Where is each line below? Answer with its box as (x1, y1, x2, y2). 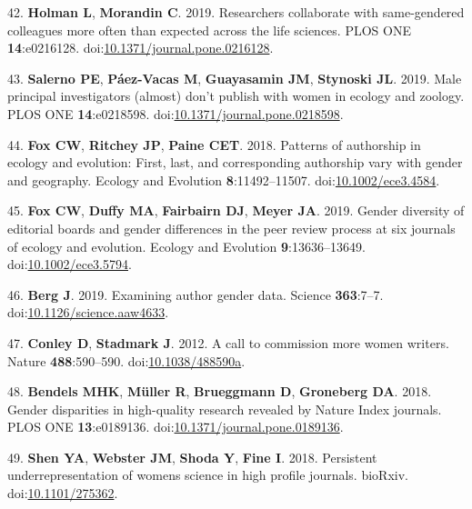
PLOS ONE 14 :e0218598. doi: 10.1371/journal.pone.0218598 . (7, 104, 344, 123)
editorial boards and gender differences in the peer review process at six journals (7, 218, 456, 237)
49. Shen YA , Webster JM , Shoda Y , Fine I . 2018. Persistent (7, 447, 377, 466)
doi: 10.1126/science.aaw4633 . (7, 303, 169, 322)
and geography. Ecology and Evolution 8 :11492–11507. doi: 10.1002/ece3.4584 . (7, 170, 440, 189)
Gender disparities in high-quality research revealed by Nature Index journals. (7, 399, 442, 418)
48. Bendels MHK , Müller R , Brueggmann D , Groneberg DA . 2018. (7, 382, 432, 401)
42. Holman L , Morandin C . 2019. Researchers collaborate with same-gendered (7, 3, 465, 21)
